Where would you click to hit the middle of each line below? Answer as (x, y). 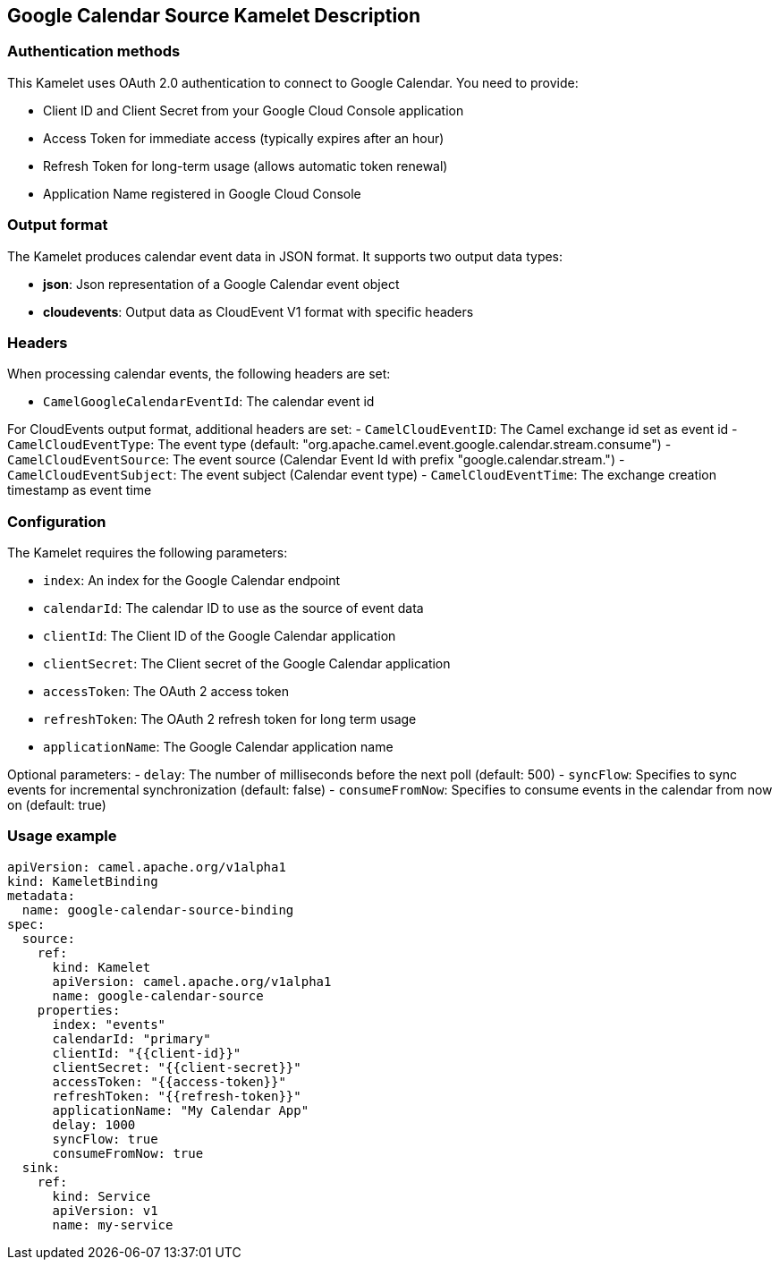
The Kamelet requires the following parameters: (148, 553)
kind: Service (102, 1196)
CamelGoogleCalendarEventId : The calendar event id (209, 402)
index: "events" (109, 1024)
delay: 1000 (94, 1124)
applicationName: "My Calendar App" (181, 1110)
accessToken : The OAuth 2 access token (166, 692)
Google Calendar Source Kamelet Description (214, 16)
